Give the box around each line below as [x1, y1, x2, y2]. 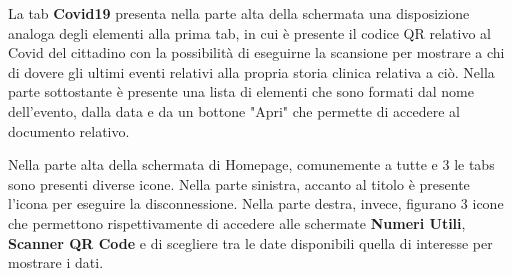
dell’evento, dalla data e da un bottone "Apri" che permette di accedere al [8, 100, 460, 121]
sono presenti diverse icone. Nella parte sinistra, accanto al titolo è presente [8, 173, 470, 194]
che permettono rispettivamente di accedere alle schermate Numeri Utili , [8, 212, 466, 233]
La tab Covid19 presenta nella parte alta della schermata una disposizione [8, 3, 470, 23]
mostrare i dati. [8, 252, 104, 273]
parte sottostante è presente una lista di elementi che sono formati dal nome [8, 81, 474, 102]
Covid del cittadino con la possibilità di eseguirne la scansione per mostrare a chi [8, 42, 505, 63]
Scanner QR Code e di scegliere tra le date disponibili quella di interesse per [8, 232, 493, 253]
